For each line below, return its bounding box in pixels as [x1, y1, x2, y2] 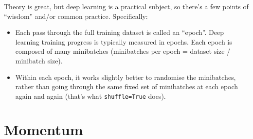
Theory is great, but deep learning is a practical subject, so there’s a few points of [4, 1, 249, 11]
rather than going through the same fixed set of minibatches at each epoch [15, 81, 238, 92]
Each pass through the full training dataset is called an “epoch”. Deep [15, 27, 224, 37]
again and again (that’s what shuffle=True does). [15, 91, 166, 101]
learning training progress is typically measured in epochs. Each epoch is [15, 36, 232, 46]
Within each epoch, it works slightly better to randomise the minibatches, [15, 72, 236, 82]
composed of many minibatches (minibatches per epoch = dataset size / [15, 46, 231, 56]
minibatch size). [15, 55, 63, 65]
